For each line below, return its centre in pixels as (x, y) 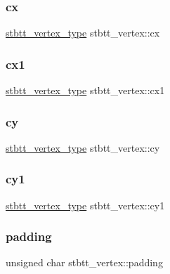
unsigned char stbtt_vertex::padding (84, 262)
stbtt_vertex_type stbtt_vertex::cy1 (85, 205)
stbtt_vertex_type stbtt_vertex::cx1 (85, 90)
